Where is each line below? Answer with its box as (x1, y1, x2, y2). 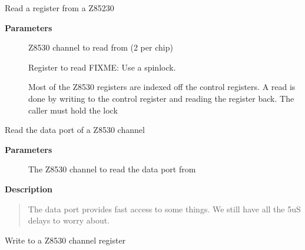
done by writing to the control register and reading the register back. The (28, 92, 294, 104)
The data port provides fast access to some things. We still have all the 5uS (28, 202, 301, 215)
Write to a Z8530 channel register (5, 234, 126, 246)
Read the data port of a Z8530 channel (5, 124, 145, 136)
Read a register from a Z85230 (5, 2, 114, 14)
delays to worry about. (28, 214, 110, 226)
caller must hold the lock (28, 104, 118, 116)
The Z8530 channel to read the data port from (28, 163, 196, 175)
